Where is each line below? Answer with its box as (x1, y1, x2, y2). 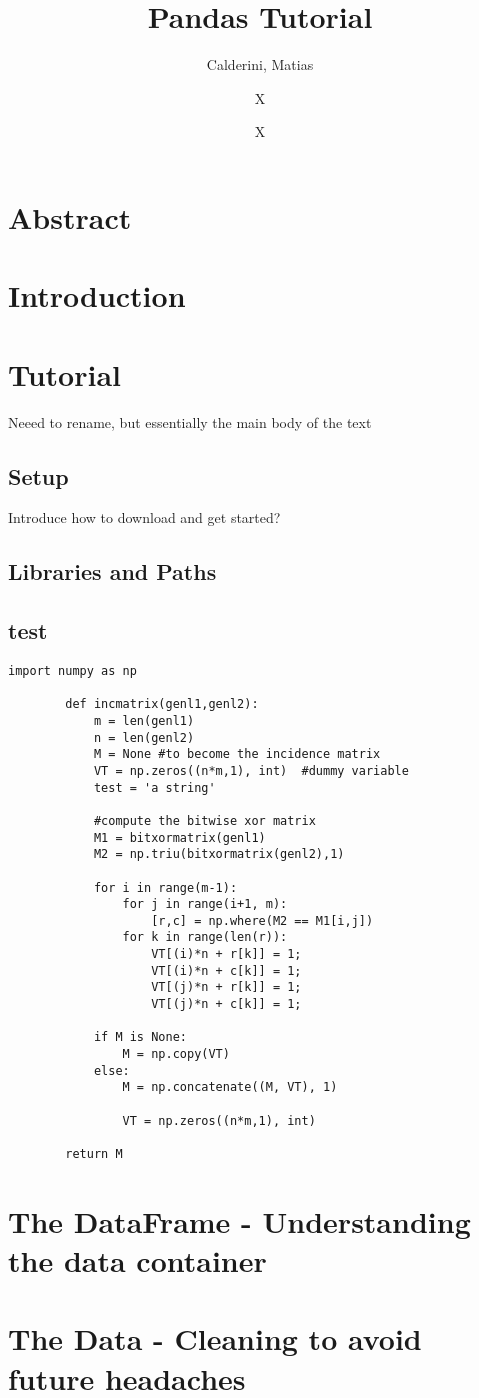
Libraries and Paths (8, 556, 217, 587)
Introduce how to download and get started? (8, 507, 281, 528)
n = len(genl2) (93, 730, 195, 745)
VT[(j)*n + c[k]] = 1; (151, 997, 302, 1012)
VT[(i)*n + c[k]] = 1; (151, 963, 302, 978)
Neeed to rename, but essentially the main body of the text (8, 411, 372, 432)
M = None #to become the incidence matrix (93, 747, 381, 762)
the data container (8, 1240, 267, 1281)
